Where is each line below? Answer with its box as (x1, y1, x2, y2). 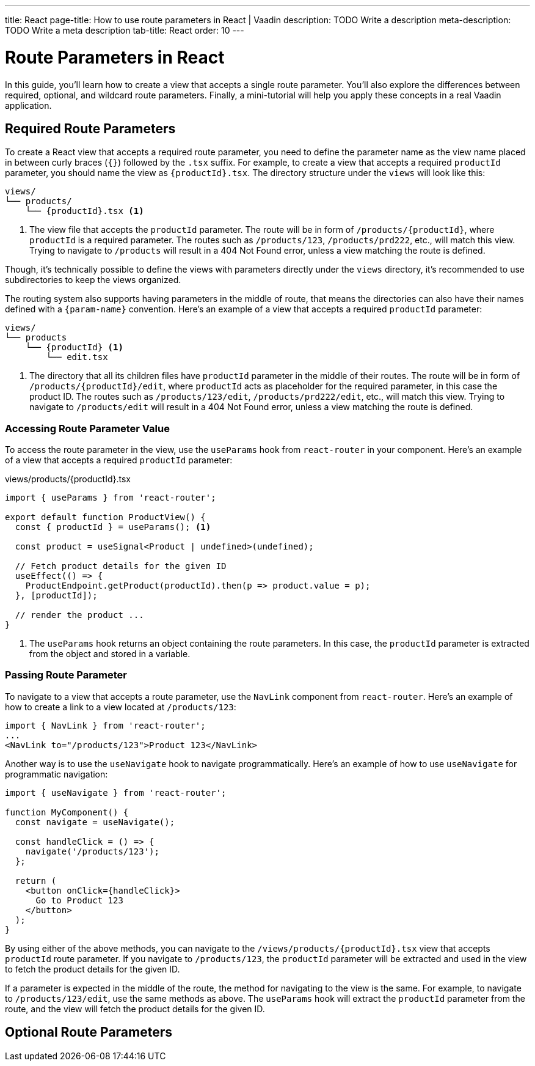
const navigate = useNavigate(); (15, 817, 175, 827)
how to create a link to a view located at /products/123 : (5, 701, 236, 712)
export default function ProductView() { (5, 512, 206, 523)
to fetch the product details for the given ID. (5, 963, 180, 974)
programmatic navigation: (5, 768, 108, 779)
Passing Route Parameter (5, 669, 127, 682)
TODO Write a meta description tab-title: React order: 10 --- (5, 25, 244, 35)
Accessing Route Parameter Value (5, 422, 170, 435)
